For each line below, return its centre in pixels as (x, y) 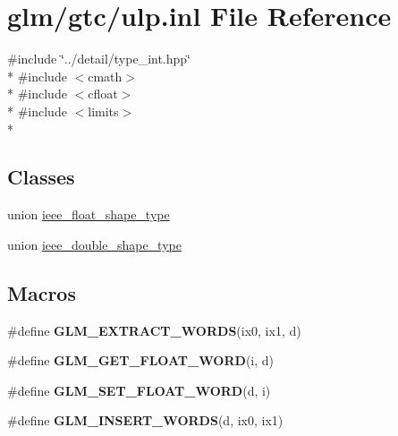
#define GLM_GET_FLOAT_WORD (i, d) (141, 360)
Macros (42, 292)
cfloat (103, 94)
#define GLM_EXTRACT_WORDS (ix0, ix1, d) (154, 330)
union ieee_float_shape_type (89, 214)
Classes (41, 177)
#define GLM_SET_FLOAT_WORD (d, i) (139, 390)
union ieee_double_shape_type (94, 244)
